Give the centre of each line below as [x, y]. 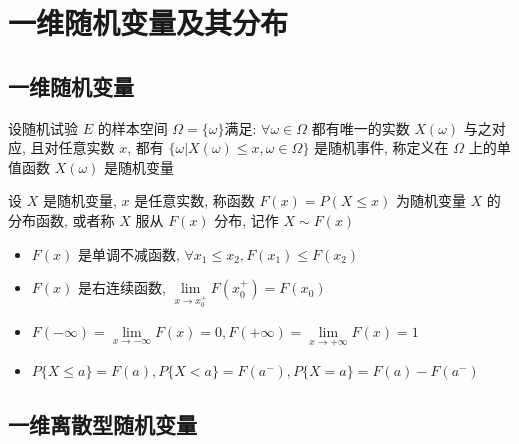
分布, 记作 [246, 219]
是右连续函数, [121, 287]
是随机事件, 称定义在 [381, 147]
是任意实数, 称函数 [194, 200]
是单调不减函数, [128, 253]
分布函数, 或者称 [61, 219]
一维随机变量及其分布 [148, 22]
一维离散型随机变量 [102, 424]
